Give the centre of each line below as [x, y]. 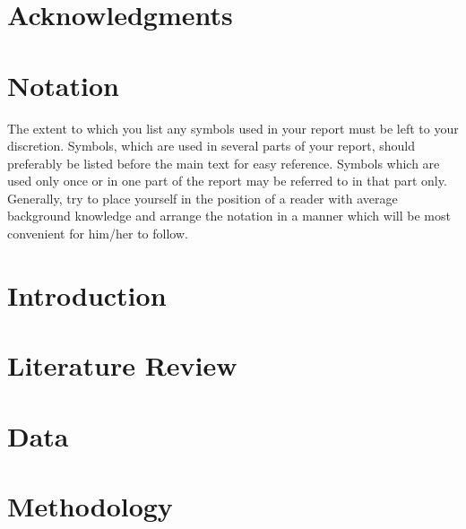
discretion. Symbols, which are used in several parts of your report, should [211, 146]
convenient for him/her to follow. [98, 234]
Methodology [90, 505]
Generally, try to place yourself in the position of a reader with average [203, 198]
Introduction [87, 295]
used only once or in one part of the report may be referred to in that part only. [227, 181]
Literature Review [122, 365]
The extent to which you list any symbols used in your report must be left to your [233, 128]
